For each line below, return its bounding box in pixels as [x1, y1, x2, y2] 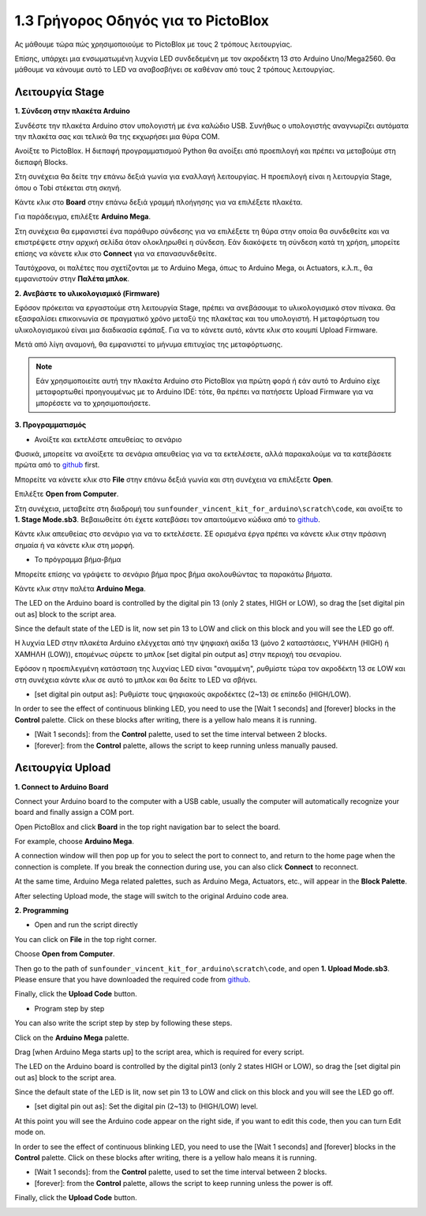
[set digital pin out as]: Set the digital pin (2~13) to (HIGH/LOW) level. [34, 1102, 258, 1111]
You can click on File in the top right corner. [14, 934, 157, 944]
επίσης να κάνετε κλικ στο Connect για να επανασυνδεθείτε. [14, 249, 217, 258]
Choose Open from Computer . [14, 949, 115, 959]
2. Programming [14, 906, 69, 915]
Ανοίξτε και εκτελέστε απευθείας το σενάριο [34, 434, 182, 444]
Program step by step [34, 1004, 105, 1013]
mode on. [14, 1128, 47, 1137]
